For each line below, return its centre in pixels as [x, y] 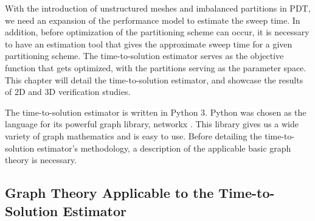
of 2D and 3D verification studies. [68, 92]
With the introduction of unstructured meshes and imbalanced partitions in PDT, [158, 8]
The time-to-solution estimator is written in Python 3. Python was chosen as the [156, 112]
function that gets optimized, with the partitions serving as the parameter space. [156, 67]
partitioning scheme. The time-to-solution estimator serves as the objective [144, 56]
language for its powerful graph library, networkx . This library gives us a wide [152, 124]
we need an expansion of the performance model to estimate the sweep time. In [153, 20]
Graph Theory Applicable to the [109, 193]
